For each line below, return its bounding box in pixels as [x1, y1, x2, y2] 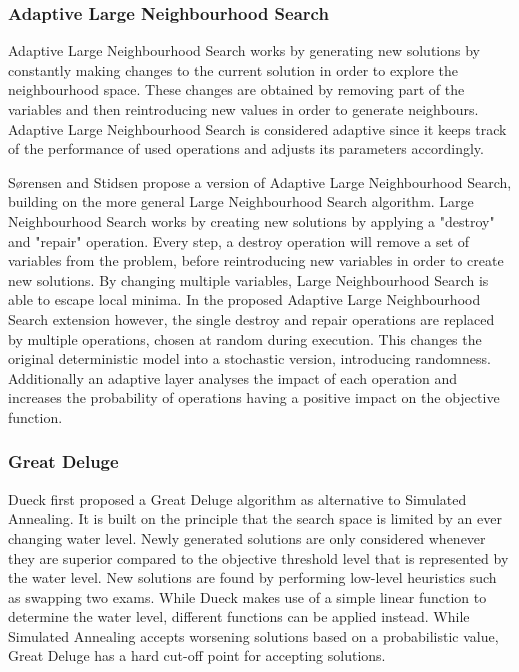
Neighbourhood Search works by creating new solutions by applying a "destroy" [8, 210, 495, 231]
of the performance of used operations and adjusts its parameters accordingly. [8, 138, 484, 159]
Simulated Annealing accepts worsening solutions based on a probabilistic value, [8, 625, 499, 646]
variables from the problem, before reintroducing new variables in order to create [8, 250, 504, 271]
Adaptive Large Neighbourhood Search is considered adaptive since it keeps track [8, 118, 507, 139]
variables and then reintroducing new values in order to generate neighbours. [8, 99, 479, 119]
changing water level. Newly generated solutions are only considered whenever [8, 527, 486, 548]
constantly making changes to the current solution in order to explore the [8, 59, 458, 80]
